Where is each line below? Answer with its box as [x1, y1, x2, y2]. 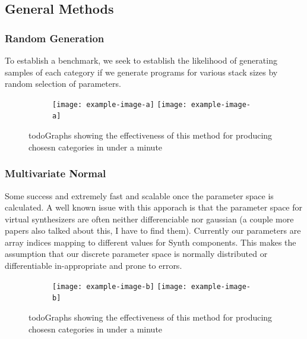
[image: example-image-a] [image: [52, 100, 187, 109]
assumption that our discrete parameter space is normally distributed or [5, 247, 268, 260]
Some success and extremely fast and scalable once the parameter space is [5, 189, 274, 202]
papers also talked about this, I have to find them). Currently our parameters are [5, 224, 301, 237]
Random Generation [5, 30, 105, 45]
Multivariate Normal [5, 166, 106, 181]
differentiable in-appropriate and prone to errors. [5, 259, 182, 272]
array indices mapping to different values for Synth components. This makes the [5, 236, 296, 248]
